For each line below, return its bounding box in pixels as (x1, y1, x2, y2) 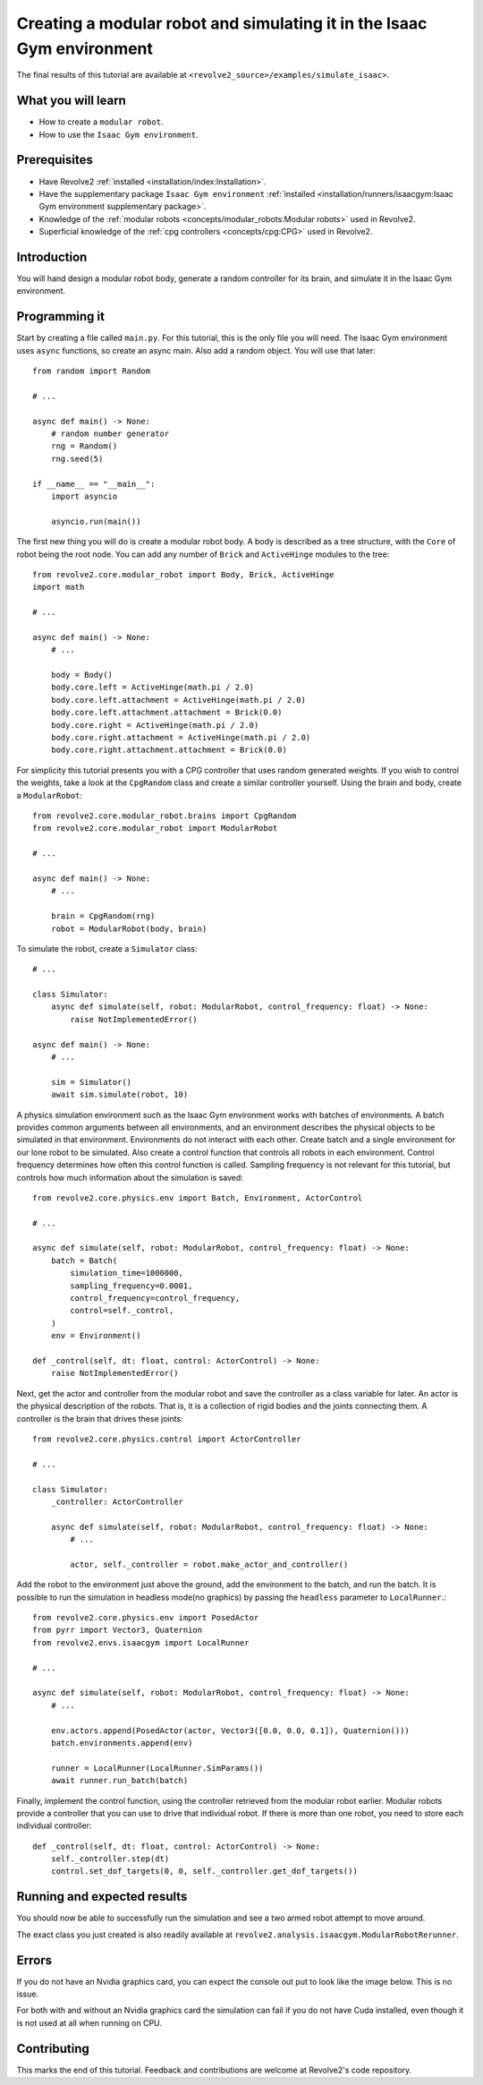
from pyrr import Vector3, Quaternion (32, 1625, 203, 1636)
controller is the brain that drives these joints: (16, 1413, 183, 1423)
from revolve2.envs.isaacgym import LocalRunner (32, 1637, 250, 1647)
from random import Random (32, 366, 151, 376)
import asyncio (50, 491, 118, 501)
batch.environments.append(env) (50, 1738, 193, 1747)
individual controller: (16, 1820, 92, 1831)
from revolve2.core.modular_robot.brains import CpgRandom (32, 810, 297, 821)
